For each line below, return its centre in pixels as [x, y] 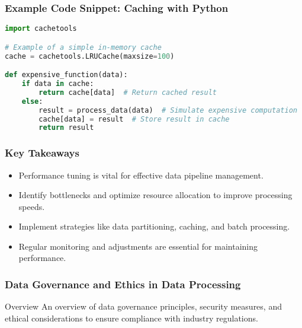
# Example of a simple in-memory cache [83, 47]
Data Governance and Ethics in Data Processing [123, 284]
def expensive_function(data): [66, 75]
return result [66, 128]
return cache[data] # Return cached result [128, 92]
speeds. [32, 206]
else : [32, 101]
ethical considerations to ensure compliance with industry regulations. [131, 318]
